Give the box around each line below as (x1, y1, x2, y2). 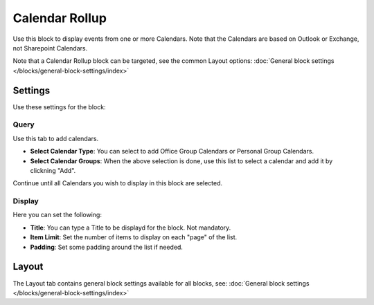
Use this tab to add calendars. (12, 134, 99, 142)
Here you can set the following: (12, 211, 102, 219)
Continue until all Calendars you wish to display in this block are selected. (12, 179, 223, 187)
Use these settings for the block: (12, 102, 107, 111)
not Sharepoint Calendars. (12, 44, 88, 52)
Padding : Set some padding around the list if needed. (30, 243, 184, 251)
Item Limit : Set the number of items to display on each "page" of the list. (30, 233, 238, 241)
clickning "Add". (30, 166, 76, 174)
